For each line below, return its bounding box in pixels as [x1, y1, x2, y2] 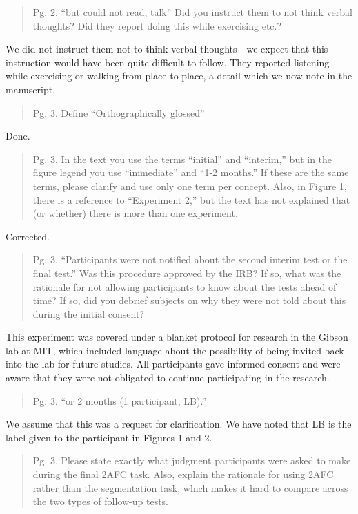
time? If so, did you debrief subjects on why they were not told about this [32, 293, 346, 307]
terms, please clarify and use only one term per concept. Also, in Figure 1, [32, 178, 347, 193]
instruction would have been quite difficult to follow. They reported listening [6, 55, 330, 69]
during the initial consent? [32, 306, 144, 321]
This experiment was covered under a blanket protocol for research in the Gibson [6, 330, 348, 344]
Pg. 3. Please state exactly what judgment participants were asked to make [32, 453, 351, 468]
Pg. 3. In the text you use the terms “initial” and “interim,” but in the [32, 151, 332, 166]
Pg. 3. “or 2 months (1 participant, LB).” [32, 393, 206, 408]
